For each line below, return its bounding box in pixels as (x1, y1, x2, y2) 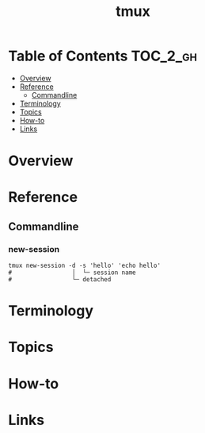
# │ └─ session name (8, 269, 136, 276)
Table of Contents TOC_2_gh (8, 47, 198, 65)
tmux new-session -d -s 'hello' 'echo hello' (8, 261, 161, 269)
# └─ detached (8, 276, 112, 284)
